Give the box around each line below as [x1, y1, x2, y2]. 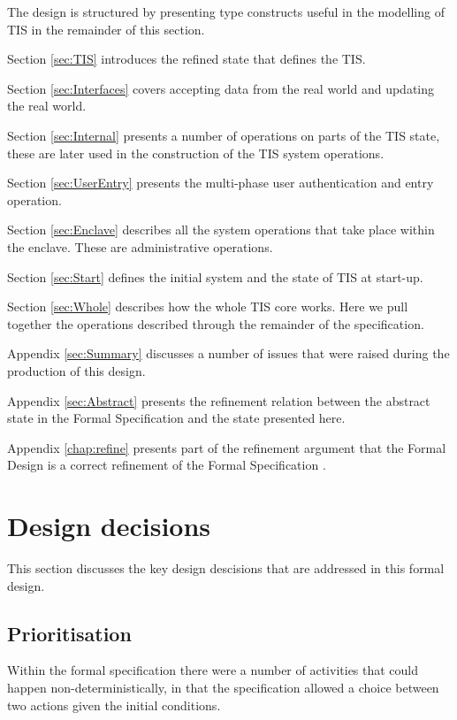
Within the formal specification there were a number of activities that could [7, 661, 419, 679]
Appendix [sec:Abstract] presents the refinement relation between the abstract [7, 391, 430, 410]
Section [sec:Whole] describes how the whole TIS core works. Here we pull [7, 297, 408, 316]
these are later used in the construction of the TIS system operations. [7, 143, 385, 162]
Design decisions [7, 508, 211, 544]
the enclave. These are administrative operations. [7, 237, 273, 256]
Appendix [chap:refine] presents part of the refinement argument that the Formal [7, 438, 446, 456]
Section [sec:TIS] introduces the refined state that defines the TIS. [7, 50, 366, 68]
